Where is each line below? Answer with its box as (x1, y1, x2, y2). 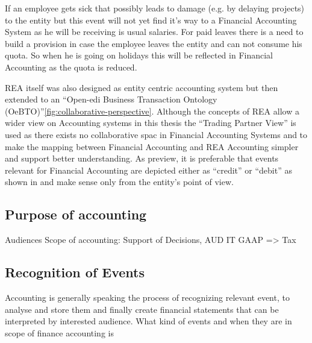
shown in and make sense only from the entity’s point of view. (5, 175, 234, 188)
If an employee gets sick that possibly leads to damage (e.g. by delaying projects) (5, 2, 305, 14)
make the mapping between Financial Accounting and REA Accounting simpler (5, 140, 299, 153)
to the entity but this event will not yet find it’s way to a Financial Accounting (5, 13, 297, 26)
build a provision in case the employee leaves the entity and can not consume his (5, 37, 302, 49)
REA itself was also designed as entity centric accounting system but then (5, 81, 278, 93)
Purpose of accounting (5, 205, 147, 224)
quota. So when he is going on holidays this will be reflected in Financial (5, 49, 273, 61)
